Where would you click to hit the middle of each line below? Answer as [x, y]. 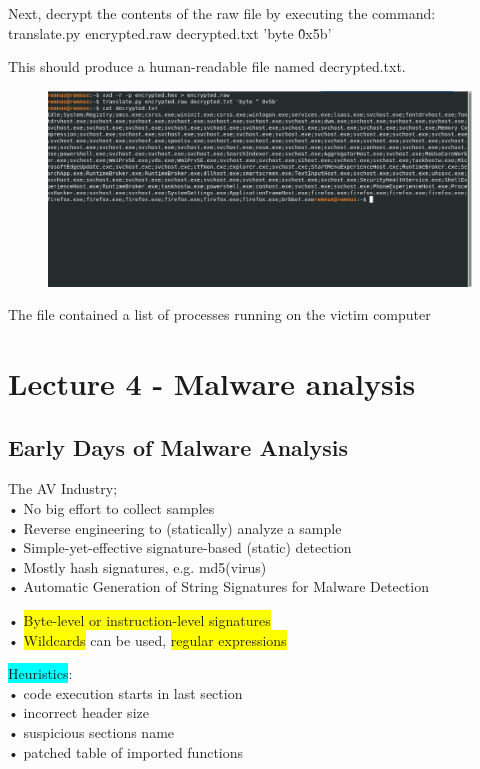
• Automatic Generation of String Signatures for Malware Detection [218, 586]
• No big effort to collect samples [111, 507]
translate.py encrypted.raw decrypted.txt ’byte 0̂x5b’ [170, 32]
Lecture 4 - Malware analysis [212, 383]
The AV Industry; [63, 488]
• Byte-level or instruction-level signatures [139, 619]
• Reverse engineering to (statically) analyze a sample [175, 527]
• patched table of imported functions [126, 751]
